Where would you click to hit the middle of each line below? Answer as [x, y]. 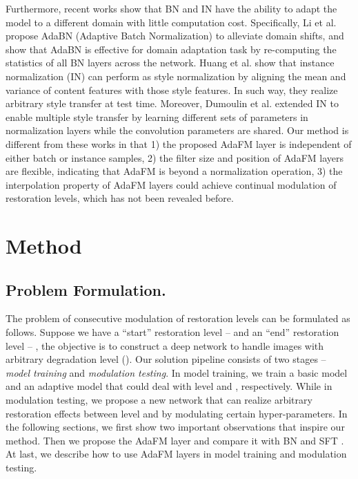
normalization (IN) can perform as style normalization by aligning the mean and [176, 76]
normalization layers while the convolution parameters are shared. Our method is [177, 130]
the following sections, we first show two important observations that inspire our [175, 427]
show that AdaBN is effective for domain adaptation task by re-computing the [171, 49]
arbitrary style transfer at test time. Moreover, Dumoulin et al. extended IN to [172, 103]
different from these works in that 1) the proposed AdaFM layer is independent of [179, 143]
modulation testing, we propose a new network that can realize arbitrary [159, 400]
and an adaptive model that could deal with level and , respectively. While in [169, 386]
